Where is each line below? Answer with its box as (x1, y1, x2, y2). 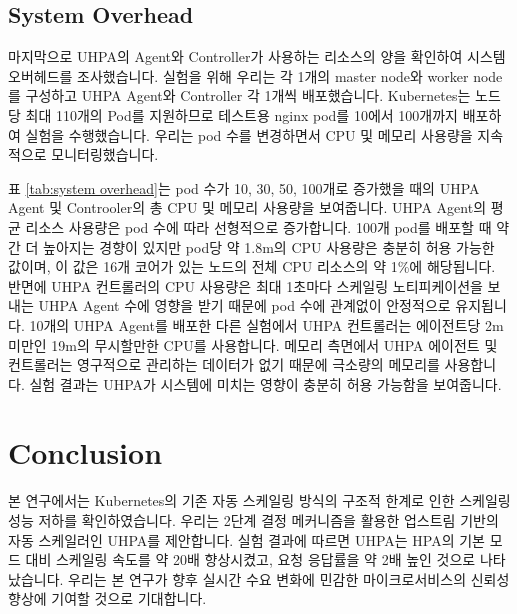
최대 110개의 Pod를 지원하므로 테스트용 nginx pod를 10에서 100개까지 (25, 104, 458, 125)
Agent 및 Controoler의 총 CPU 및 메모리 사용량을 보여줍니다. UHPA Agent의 (8, 197, 487, 218)
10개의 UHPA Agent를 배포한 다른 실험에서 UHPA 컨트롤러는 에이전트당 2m (29, 314, 504, 335)
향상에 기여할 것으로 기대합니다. (8, 588, 207, 609)
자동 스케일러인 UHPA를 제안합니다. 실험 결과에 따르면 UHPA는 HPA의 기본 (8, 529, 485, 550)
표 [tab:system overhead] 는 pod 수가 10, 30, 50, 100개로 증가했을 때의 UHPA (8, 177, 480, 198)
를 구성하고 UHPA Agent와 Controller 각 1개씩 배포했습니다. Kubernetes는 (8, 85, 471, 106)
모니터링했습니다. (51, 144, 159, 165)
